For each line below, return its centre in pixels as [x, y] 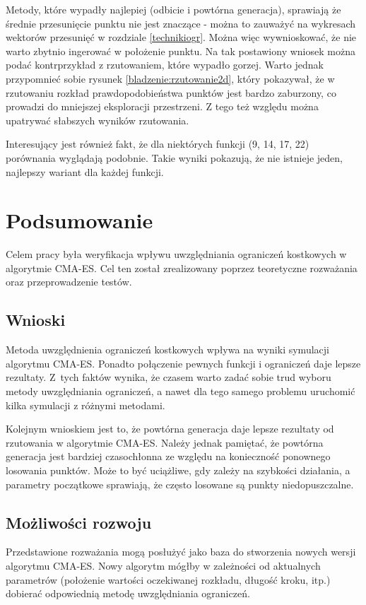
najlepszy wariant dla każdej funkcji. [85, 171]
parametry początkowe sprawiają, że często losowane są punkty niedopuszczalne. [180, 484]
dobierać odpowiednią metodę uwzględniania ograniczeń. [128, 593]
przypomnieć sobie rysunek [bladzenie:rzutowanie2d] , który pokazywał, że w [170, 78]
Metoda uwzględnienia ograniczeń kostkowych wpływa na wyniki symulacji [167, 350]
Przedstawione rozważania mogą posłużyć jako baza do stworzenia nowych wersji [181, 552]
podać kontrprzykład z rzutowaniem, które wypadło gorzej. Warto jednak [165, 65]
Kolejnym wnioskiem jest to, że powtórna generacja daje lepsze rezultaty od [170, 429]
